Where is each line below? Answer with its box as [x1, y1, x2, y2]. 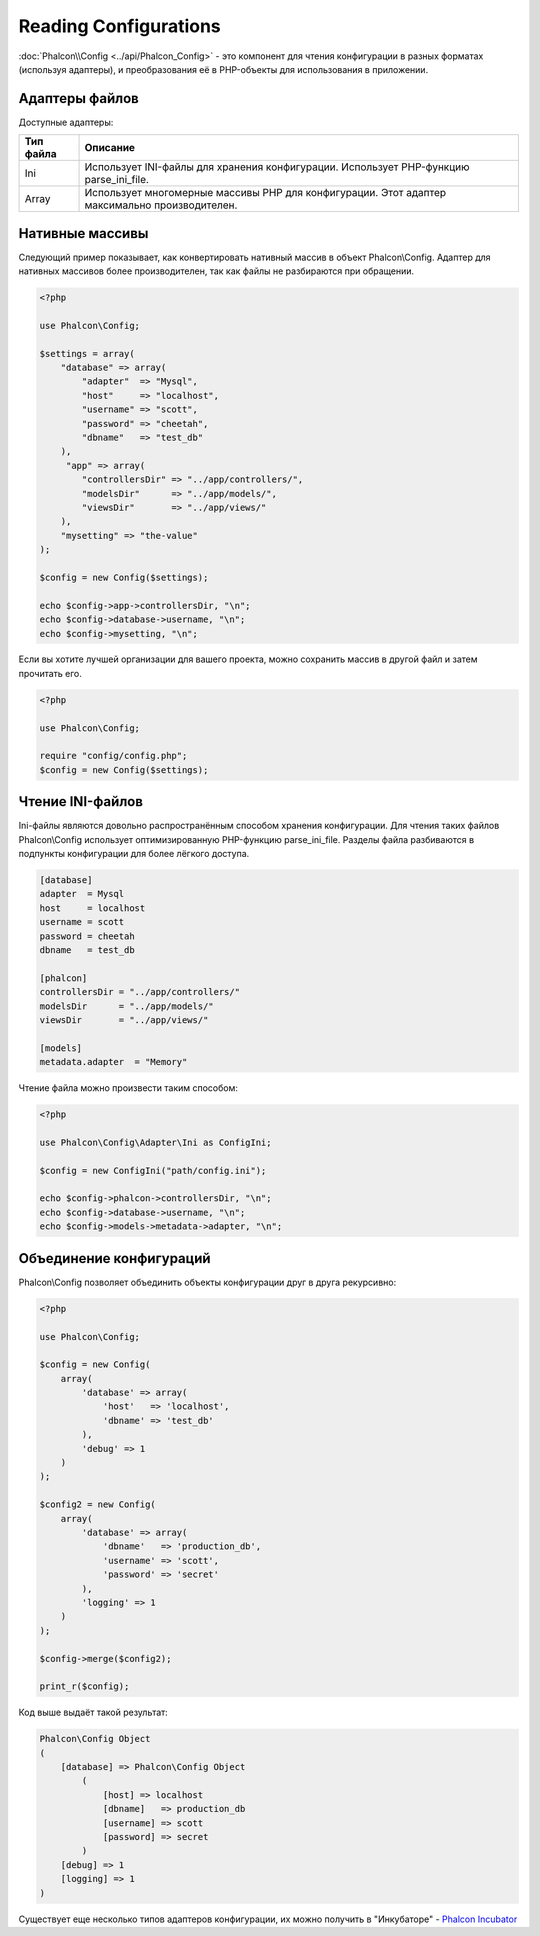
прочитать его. [18, 667, 82, 679]
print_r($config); [39, 1681, 130, 1692]
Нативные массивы [18, 225, 149, 242]
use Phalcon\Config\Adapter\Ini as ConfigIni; [39, 1136, 272, 1148]
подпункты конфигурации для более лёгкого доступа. [18, 848, 250, 860]
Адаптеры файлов [18, 90, 139, 107]
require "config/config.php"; [39, 750, 188, 762]
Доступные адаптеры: [18, 116, 114, 128]
